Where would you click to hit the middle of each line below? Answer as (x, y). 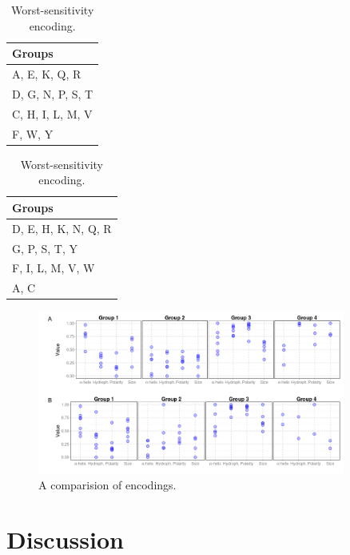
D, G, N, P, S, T (53, 93)
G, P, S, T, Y (45, 248)
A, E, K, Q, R (47, 74)
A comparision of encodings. (107, 484)
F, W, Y (33, 133)
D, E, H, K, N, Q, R (62, 228)
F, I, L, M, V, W (54, 268)
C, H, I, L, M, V (52, 113)
